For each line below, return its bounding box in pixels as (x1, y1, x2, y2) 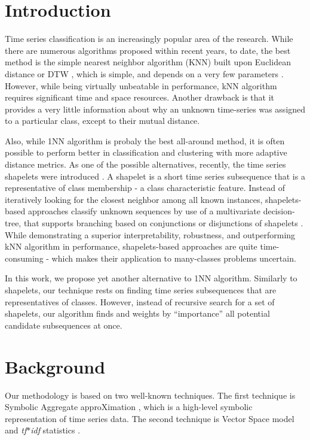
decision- (263, 205, 295, 217)
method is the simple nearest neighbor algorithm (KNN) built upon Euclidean (5, 56, 291, 68)
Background (5, 354, 106, 378)
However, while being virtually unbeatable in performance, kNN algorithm (5, 79, 277, 92)
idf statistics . (30, 424, 81, 436)
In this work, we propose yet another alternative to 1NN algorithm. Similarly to (5, 272, 297, 284)
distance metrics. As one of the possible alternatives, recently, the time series (5, 158, 286, 171)
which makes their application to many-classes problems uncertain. (51, 251, 296, 264)
